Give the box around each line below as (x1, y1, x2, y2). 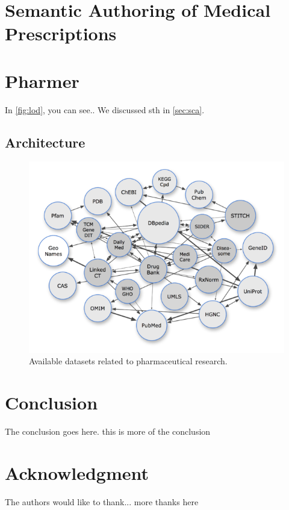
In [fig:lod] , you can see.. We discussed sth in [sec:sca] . (5, 103, 205, 116)
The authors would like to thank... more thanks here (5, 495, 199, 508)
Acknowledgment (5, 460, 149, 485)
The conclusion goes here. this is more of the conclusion (5, 425, 211, 438)
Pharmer (5, 68, 79, 93)
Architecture (5, 132, 85, 151)
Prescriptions (5, 21, 117, 46)
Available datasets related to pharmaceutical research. (29, 355, 228, 367)
